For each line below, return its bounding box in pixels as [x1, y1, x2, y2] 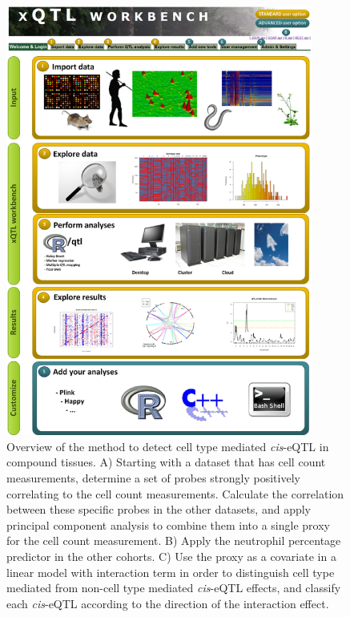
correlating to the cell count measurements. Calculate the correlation [6, 485, 344, 502]
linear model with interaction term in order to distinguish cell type [6, 563, 335, 580]
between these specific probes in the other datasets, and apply [6, 501, 312, 518]
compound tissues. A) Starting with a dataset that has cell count [6, 454, 326, 470]
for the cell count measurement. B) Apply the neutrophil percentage [6, 532, 341, 549]
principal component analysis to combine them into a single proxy [6, 516, 330, 533]
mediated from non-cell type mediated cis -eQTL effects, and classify [6, 579, 341, 596]
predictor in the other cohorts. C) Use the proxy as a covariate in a [6, 548, 336, 565]
